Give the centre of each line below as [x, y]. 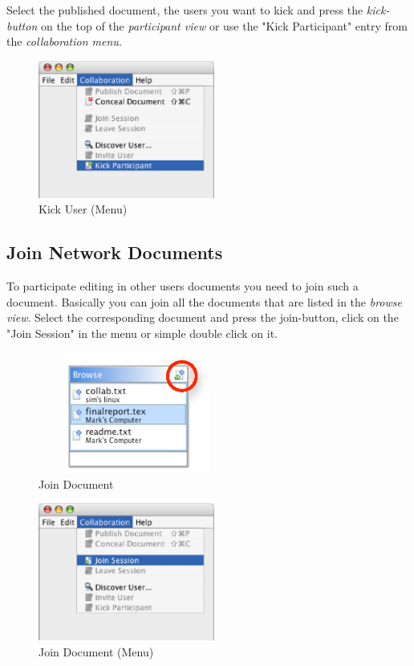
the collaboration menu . [64, 41]
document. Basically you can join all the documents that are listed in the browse [204, 301]
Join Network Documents [115, 252]
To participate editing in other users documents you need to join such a [183, 286]
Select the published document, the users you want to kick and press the [185, 10]
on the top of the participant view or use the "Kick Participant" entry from [224, 25]
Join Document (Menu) [96, 651]
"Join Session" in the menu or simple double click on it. [142, 333]
